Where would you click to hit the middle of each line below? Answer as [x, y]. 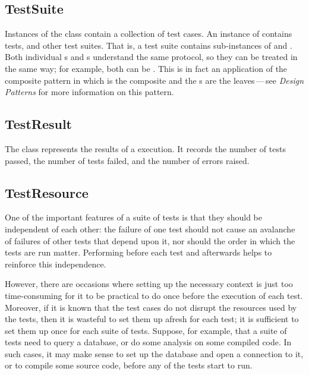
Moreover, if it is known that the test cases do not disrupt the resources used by [151, 307]
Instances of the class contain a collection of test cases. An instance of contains [149, 34]
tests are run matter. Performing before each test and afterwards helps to [138, 252]
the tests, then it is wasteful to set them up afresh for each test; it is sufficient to [152, 319]
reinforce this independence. [56, 264]
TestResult [39, 124]
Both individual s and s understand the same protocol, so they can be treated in [151, 57]
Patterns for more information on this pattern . [89, 92]
